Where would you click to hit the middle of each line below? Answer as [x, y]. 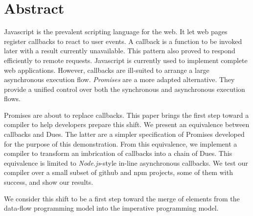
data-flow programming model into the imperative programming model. [111, 208]
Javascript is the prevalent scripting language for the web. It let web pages [116, 32]
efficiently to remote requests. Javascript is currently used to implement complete [126, 60]
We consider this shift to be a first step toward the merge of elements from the [122, 198]
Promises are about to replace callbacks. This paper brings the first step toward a [126, 115]
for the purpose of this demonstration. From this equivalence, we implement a [121, 143]
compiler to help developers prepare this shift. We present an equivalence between [127, 124]
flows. [12, 98]
